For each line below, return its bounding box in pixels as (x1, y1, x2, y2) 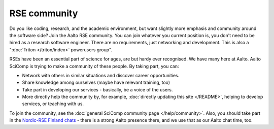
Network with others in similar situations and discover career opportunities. (22, 72, 180, 78)
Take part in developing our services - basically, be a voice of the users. (22, 86, 173, 92)
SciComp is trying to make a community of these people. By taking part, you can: (9, 63, 180, 69)
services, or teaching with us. (22, 101, 84, 107)
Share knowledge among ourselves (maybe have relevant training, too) (22, 79, 170, 86)
